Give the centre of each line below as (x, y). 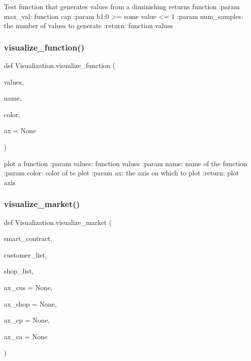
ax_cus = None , (28, 287)
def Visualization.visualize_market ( (58, 222)
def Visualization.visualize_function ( (60, 65)
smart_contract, (28, 238)
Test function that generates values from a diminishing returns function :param (122, 6)
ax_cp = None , (27, 320)
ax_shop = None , (30, 303)
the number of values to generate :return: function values (89, 26)
